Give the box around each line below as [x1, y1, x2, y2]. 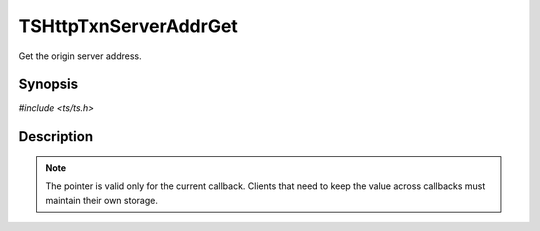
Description [18, 128, 94, 145]
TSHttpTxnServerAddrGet [18, 15, 239, 37]
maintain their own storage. [45, 194, 159, 206]
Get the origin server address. [18, 50, 142, 62]
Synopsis [18, 76, 79, 93]
